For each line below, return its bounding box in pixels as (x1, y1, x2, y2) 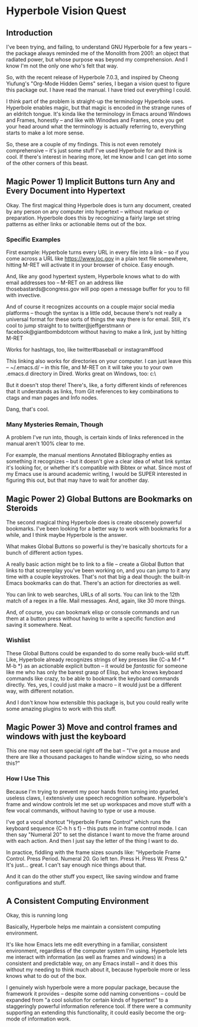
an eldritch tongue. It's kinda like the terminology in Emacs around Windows (6, 111, 191, 117)
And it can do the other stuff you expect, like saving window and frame (6, 873, 178, 880)
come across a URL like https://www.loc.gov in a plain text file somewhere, (6, 255, 189, 262)
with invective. (6, 292, 41, 299)
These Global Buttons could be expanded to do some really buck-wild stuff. (6, 649, 190, 656)
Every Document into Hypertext (6, 186, 125, 196)
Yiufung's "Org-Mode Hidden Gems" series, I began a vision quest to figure (6, 80, 190, 87)
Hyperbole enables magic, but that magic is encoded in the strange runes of (6, 104, 192, 111)
